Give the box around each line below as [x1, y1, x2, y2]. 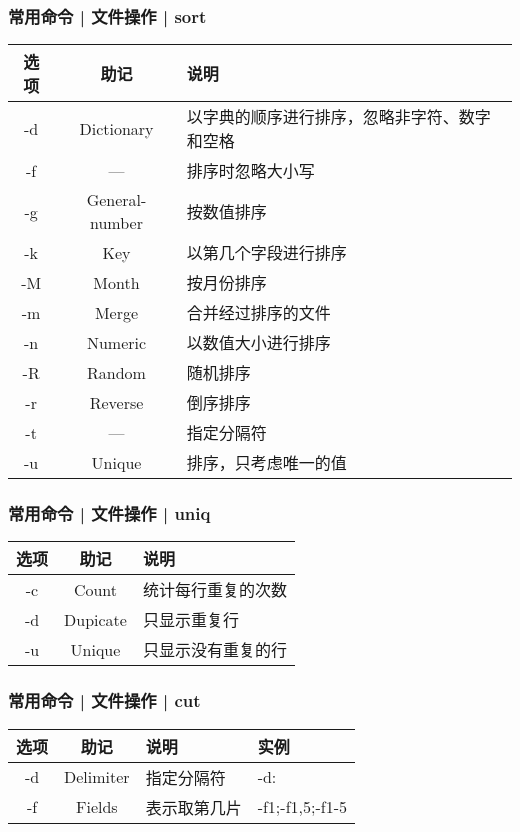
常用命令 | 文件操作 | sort [8, 3, 207, 28]
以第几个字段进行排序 [186, 241, 347, 265]
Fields [75, 795, 118, 819]
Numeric [86, 330, 147, 354]
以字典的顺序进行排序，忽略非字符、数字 [186, 105, 491, 129]
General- [86, 188, 147, 212]
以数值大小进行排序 [186, 331, 331, 355]
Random [87, 360, 146, 384]
